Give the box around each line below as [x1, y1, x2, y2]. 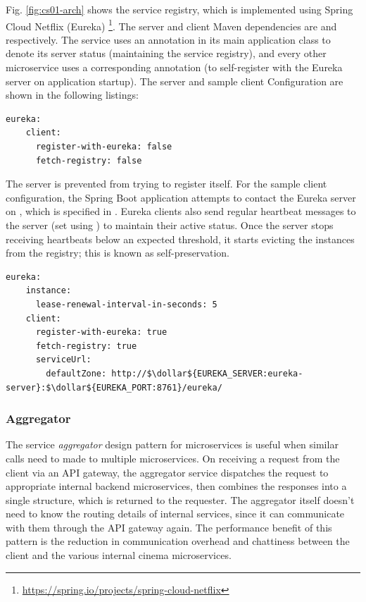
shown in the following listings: [6, 87, 139, 102]
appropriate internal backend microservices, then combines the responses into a [6, 479, 347, 493]
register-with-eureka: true [35, 327, 168, 338]
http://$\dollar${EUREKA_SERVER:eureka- [111, 368, 303, 379]
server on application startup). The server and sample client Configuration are [6, 73, 343, 88]
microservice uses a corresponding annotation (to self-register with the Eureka [6, 60, 343, 75]
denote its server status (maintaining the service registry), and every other [6, 46, 327, 61]
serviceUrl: [35, 355, 91, 365]
